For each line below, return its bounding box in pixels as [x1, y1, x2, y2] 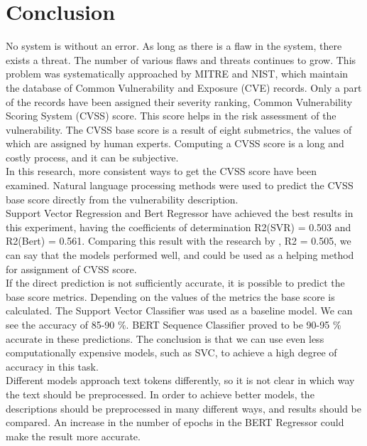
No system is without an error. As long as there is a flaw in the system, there [6, 38, 342, 53]
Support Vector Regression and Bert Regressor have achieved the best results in [6, 206, 354, 221]
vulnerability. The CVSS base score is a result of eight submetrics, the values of [6, 122, 352, 137]
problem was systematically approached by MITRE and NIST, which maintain [6, 66, 349, 81]
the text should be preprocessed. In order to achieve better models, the [6, 386, 314, 401]
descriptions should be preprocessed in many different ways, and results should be [6, 400, 362, 415]
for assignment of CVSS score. [6, 261, 137, 276]
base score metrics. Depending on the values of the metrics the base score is [6, 289, 335, 304]
